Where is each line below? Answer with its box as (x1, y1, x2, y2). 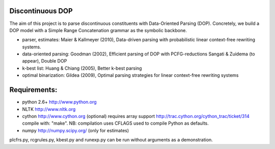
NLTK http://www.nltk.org (22, 106, 76, 112)
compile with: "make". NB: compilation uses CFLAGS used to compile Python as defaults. (22, 120, 209, 127)
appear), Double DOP (22, 58, 67, 64)
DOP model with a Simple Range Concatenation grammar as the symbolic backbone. (9, 27, 187, 33)
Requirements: (9, 85, 58, 94)
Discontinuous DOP (9, 7, 73, 15)
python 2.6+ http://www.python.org (22, 99, 97, 105)
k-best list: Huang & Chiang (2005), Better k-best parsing (22, 65, 142, 71)
